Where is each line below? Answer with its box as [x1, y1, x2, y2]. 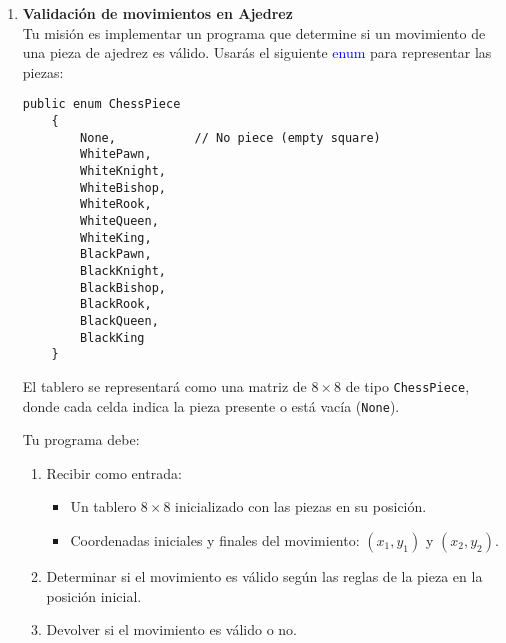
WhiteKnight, [80, 164, 166, 178]
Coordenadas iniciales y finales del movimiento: [70, 529, 360, 550]
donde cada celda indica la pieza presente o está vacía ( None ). [22, 395, 400, 416]
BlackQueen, [80, 313, 159, 328]
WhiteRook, [80, 197, 152, 212]
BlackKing [80, 330, 145, 345]
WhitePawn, [80, 147, 152, 162]
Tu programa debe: [22, 429, 140, 450]
